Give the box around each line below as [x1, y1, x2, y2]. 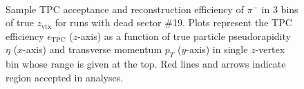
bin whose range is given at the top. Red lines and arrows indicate [6, 57, 286, 71]
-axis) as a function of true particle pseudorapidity [77, 28, 291, 43]
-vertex [255, 42, 285, 57]
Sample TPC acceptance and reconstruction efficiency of [6, 1, 244, 16]
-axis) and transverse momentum [23, 42, 162, 57]
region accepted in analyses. [6, 70, 124, 84]
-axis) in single [186, 42, 248, 57]
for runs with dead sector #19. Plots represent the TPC [55, 15, 292, 30]
